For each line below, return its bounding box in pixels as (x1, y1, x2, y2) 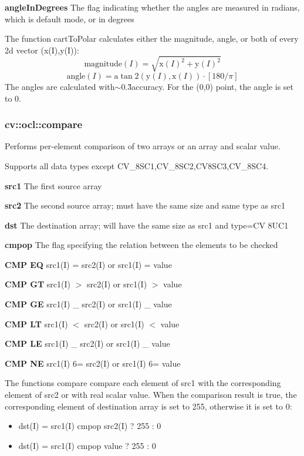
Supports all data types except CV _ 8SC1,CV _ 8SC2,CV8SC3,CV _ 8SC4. (5, 159, 269, 172)
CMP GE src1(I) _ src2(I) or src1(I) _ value (5, 298, 172, 310)
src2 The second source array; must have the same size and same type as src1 (5, 199, 286, 212)
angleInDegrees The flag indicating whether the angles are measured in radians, (5, 1, 300, 13)
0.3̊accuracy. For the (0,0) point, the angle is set (121, 80, 294, 92)
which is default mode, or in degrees (5, 12, 134, 25)
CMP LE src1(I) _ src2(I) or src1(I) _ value (5, 337, 170, 350)
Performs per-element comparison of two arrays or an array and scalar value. (5, 140, 281, 152)
